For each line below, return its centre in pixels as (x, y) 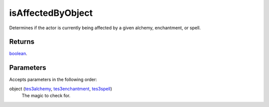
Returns (22, 42)
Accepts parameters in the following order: (53, 80)
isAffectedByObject (51, 13)
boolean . (18, 53)
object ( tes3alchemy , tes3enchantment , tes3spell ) (61, 89)
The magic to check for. (46, 96)
